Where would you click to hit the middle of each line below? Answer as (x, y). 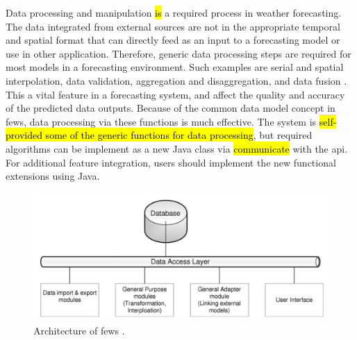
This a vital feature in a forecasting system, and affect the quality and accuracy (175, 94)
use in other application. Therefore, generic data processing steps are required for (178, 53)
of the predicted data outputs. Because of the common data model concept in (171, 108)
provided (24, 135)
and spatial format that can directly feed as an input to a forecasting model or (173, 40)
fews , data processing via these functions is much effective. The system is (161, 121)
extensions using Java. (53, 176)
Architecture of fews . (79, 331)
